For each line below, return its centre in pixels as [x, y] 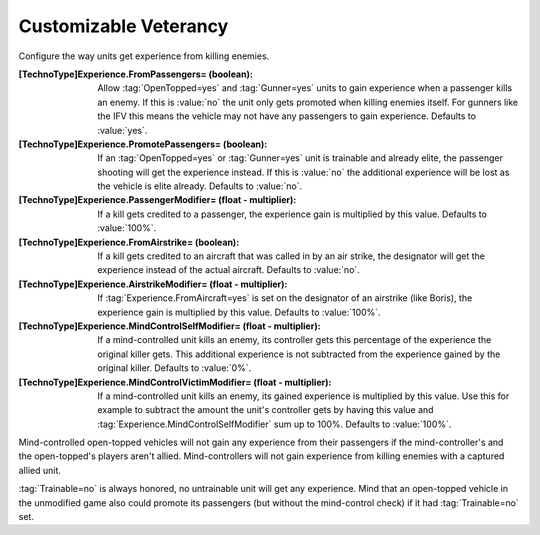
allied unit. [40, 470]
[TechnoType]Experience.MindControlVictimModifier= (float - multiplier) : [175, 382]
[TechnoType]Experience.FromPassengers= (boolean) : [136, 74]
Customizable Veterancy [123, 26]
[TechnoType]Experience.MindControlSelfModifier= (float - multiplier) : [169, 326]
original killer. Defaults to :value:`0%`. [174, 368]
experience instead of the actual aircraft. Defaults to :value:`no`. [228, 270]
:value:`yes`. [122, 130]
